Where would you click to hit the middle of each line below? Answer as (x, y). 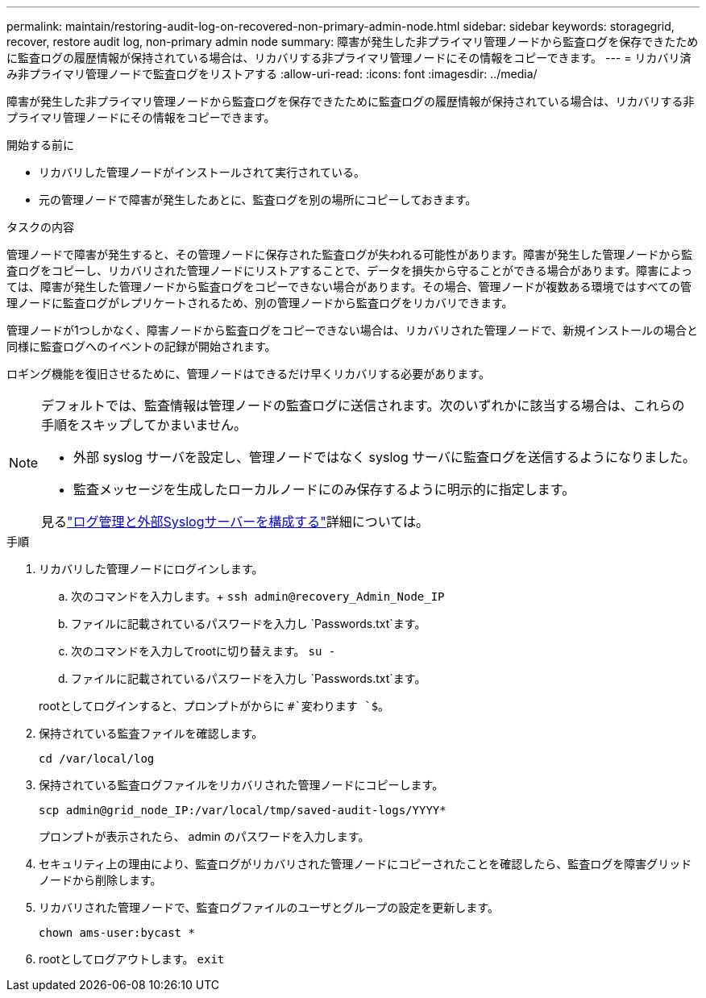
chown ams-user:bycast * (117, 933)
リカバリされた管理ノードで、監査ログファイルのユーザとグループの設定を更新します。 (269, 907)
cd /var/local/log (97, 759)
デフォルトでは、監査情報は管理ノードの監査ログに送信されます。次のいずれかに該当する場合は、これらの (363, 405)
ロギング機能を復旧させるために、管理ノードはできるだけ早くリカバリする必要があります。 (248, 374)
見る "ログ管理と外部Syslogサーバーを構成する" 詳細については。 (235, 522)
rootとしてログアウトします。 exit (132, 959)
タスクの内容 (40, 227)
